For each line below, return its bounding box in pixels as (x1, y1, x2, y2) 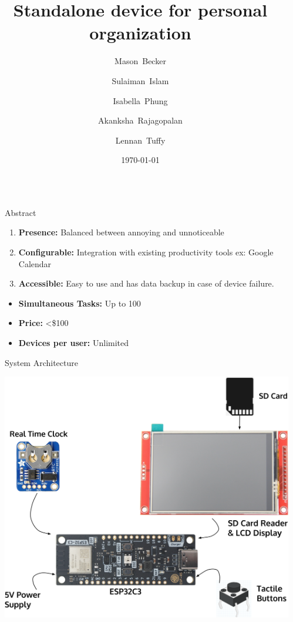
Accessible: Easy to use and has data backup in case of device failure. (18, 277, 274, 290)
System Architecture (5, 356, 78, 368)
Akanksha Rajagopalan (98, 114, 183, 127)
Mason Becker (114, 55, 166, 67)
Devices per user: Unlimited (18, 337, 129, 349)
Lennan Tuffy (115, 134, 166, 146)
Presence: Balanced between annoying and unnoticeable (18, 226, 224, 238)
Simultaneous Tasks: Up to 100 (18, 297, 141, 309)
